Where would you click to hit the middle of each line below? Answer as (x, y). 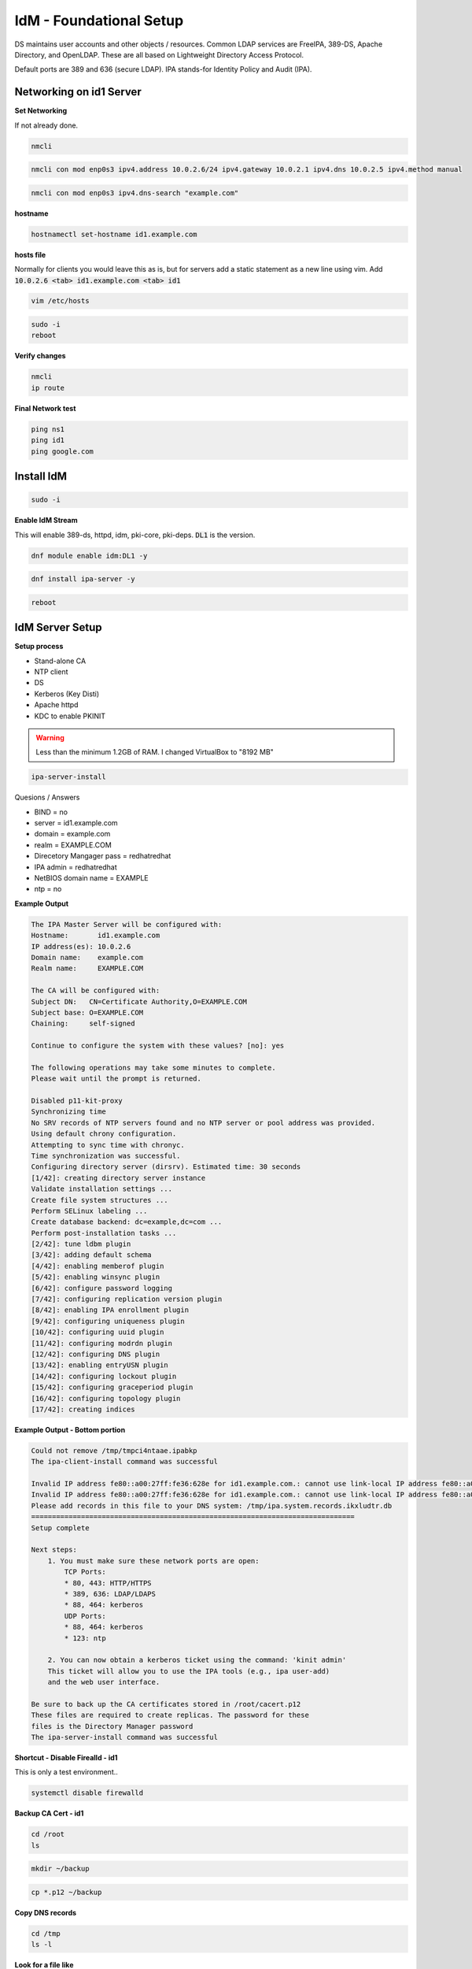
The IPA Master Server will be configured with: (127, 924)
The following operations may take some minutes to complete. (153, 1068)
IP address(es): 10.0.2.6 (81, 946)
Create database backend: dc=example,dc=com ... (127, 1222)
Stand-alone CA (60, 661)
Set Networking (41, 111)
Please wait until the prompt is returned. (116, 1079)
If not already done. (46, 125)
